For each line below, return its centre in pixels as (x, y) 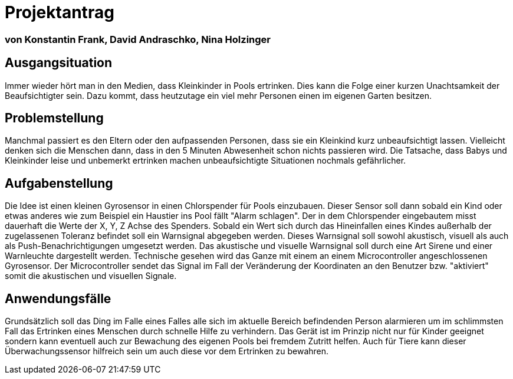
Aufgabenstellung (59, 183)
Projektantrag (60, 12)
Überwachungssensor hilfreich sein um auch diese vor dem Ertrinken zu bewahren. (167, 351)
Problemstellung (54, 118)
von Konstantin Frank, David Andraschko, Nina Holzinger (138, 39)
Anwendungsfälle (58, 298)
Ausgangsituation (59, 63)
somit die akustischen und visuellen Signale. (91, 276)
